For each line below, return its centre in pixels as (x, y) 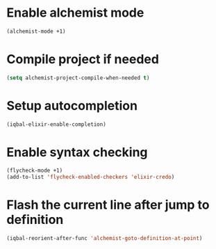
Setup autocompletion (72, 105)
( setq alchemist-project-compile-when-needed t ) (78, 78)
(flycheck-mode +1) (35, 171)
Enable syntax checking (77, 152)
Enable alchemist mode (75, 13)
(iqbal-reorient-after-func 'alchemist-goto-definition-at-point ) (105, 239)
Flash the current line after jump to (108, 205)
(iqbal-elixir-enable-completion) (57, 124)
